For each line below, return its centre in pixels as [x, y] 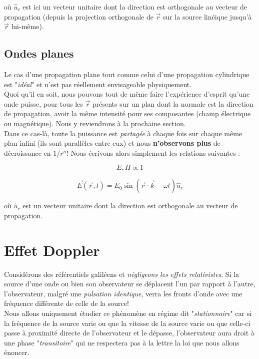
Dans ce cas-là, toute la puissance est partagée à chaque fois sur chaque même [123, 133]
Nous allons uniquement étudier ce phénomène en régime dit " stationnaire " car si [128, 313]
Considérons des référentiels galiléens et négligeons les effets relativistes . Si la [122, 274]
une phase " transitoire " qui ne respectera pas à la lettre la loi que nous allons [122, 342]
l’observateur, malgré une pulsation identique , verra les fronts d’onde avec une [123, 293]
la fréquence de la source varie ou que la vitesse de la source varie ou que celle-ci [127, 323]
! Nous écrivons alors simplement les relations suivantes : [153, 152]
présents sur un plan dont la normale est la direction [173, 103]
